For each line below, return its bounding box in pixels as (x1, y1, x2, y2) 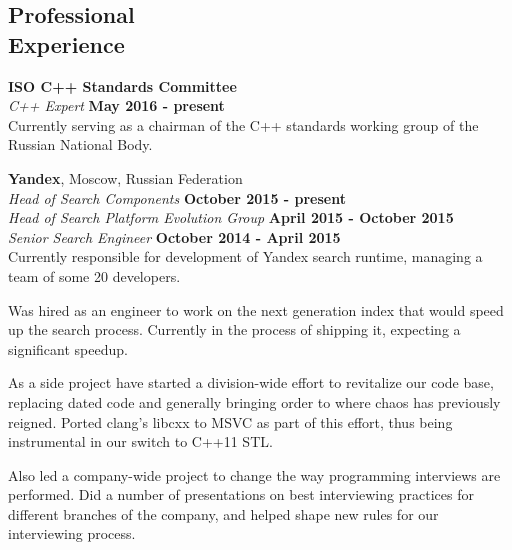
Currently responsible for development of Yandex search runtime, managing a (8, 246, 483, 267)
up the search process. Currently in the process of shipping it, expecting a (8, 319, 461, 340)
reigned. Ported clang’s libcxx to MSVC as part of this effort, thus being (8, 411, 453, 432)
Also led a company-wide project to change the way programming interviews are (8, 464, 501, 485)
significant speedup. (8, 338, 128, 359)
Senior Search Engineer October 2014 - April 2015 (8, 226, 341, 247)
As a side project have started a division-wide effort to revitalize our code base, (8, 372, 494, 393)
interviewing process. (8, 523, 136, 544)
